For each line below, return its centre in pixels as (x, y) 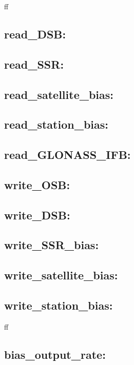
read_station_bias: (56, 124)
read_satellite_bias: (59, 94)
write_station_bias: (59, 305)
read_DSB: (35, 34)
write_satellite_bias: (61, 275)
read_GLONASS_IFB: (68, 155)
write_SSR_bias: (52, 245)
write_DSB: (37, 215)
